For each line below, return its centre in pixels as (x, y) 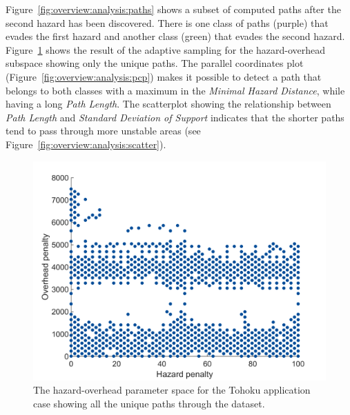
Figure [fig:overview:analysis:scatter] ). (86, 144)
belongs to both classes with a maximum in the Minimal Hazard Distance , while (175, 90)
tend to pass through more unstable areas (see (103, 131)
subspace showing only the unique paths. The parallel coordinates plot (155, 63)
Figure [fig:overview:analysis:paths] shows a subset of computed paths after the (173, 9)
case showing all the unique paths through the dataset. (149, 403)
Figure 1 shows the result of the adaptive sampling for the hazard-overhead (166, 49)
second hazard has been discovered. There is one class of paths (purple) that (167, 22)
